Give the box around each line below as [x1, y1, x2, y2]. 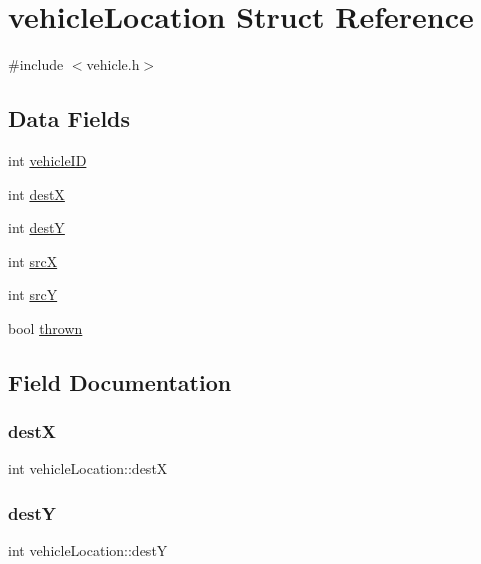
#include [8, 54, 64, 75]
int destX [8, 183, 65, 204]
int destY [8, 217, 65, 238]
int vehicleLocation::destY [8, 540, 168, 561]
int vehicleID [8, 149, 87, 170]
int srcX [8, 250, 58, 271]
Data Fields [8, 103, 131, 134]
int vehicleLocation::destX [8, 458, 168, 479]
